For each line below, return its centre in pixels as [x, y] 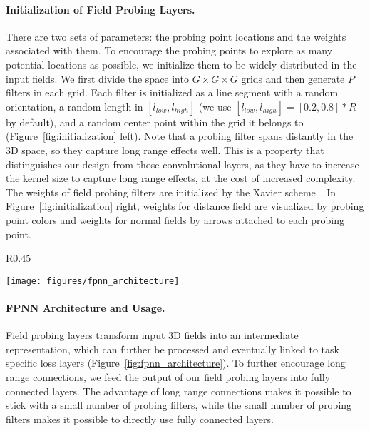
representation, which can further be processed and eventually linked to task [173, 349]
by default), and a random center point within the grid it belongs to [155, 122]
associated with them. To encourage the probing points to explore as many [169, 50]
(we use [215, 106]
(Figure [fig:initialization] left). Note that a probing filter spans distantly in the [180, 136]
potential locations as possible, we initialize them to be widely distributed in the [181, 64]
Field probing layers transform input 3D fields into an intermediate [152, 335]
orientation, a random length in [74, 106]
